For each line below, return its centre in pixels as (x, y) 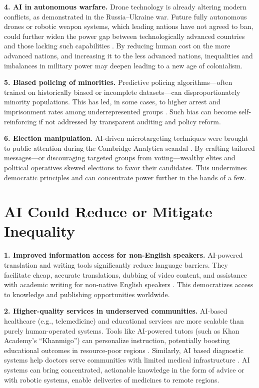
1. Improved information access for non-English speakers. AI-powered (123, 255)
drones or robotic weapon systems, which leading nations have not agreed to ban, (129, 26)
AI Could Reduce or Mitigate (108, 211)
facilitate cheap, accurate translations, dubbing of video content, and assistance (125, 274)
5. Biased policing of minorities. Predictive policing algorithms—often (118, 82)
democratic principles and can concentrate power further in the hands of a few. (125, 177)
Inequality (39, 231)
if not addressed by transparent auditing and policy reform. (130, 121)
